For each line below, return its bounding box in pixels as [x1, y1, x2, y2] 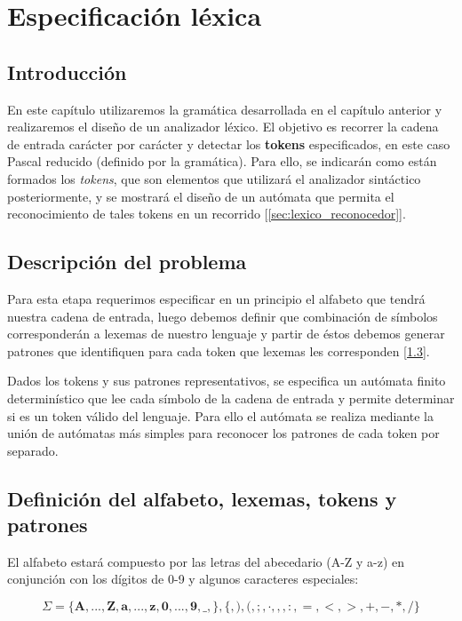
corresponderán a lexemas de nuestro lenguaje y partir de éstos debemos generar [7, 324, 445, 343]
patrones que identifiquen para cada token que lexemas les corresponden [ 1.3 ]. [7, 341, 430, 360]
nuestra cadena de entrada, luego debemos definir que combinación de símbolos [7, 307, 438, 325]
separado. [7, 441, 59, 459]
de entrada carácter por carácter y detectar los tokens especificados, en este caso [7, 134, 450, 153]
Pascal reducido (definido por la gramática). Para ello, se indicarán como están [7, 152, 437, 171]
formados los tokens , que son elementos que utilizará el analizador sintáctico [7, 169, 421, 187]
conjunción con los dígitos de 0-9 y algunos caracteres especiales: [7, 569, 359, 588]
